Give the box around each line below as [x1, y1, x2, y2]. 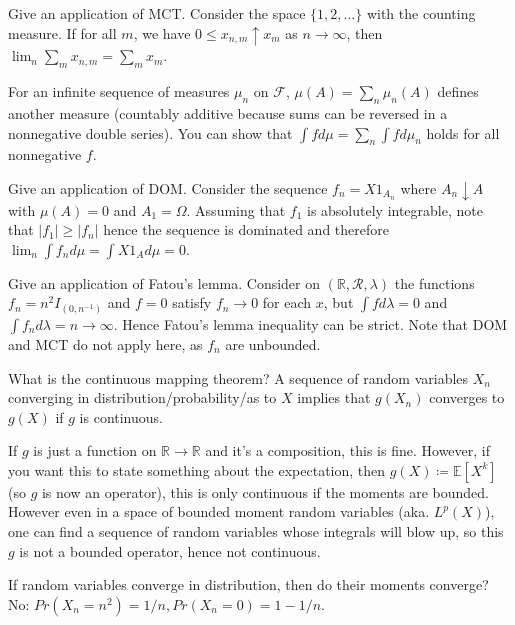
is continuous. [79, 406, 163, 427]
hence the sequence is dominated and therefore [103, 219, 389, 240]
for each [262, 292, 312, 313]
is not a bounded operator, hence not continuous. [19, 540, 321, 561]
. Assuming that [186, 199, 286, 220]
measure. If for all [8, 22, 117, 43]
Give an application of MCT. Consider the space [8, 3, 306, 23]
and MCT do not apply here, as [8, 333, 203, 354]
